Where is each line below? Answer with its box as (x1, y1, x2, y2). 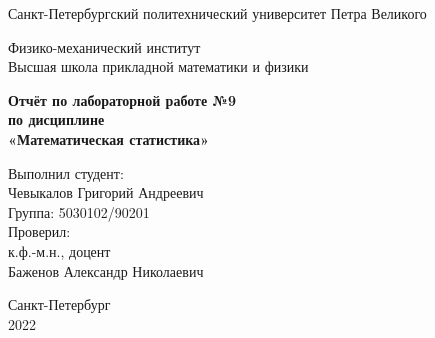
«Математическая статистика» (8, 128, 209, 149)
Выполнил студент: (8, 162, 124, 183)
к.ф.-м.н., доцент (8, 240, 111, 261)
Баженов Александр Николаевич (8, 260, 204, 281)
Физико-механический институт (8, 36, 201, 57)
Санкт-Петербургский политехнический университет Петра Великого (8, 3, 427, 23)
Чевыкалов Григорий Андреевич (8, 182, 204, 203)
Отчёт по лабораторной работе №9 (8, 89, 236, 110)
